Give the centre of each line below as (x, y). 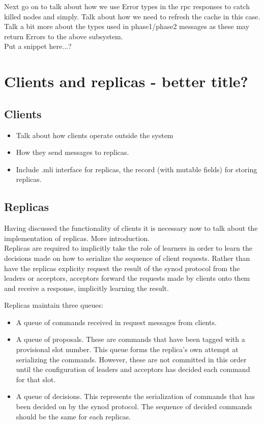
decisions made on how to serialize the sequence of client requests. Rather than (127, 258)
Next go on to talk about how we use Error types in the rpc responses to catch (127, 6)
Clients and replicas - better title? (126, 81)
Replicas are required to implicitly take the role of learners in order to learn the (128, 248)
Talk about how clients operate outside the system (95, 135)
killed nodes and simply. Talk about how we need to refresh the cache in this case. (132, 16)
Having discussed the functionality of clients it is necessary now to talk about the (131, 228)
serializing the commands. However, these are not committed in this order (131, 359)
